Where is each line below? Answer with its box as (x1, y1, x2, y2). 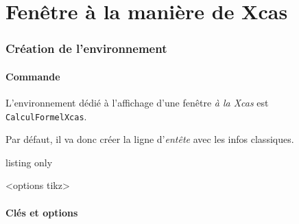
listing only (5, 155, 53, 169)
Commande (5, 69, 60, 83)
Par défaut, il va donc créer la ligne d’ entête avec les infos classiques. (5, 132, 294, 146)
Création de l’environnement (5, 40, 167, 57)
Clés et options (5, 205, 78, 219)
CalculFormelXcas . (5, 109, 87, 123)
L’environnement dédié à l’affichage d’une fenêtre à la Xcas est (5, 96, 269, 110)
